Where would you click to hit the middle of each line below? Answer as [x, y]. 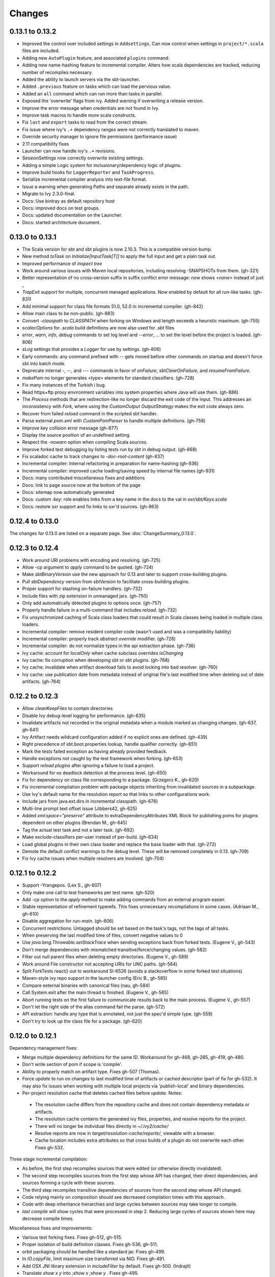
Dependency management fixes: [44, 1048]
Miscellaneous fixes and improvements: [51, 1228]
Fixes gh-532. [50, 1147]
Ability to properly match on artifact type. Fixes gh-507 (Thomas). [91, 1071]
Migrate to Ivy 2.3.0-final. [49, 194]
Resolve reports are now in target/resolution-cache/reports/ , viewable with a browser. [125, 1133]
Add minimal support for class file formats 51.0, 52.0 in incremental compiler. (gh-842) [113, 306]
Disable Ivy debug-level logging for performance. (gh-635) [84, 716]
